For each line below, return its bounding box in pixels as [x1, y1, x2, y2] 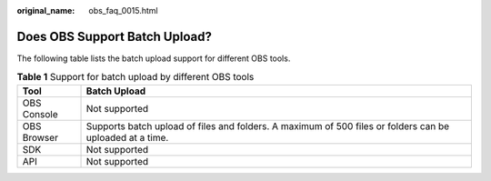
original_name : [16, 5, 75, 15]
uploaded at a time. [85, 131, 169, 144]
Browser [22, 131, 59, 144]
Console [22, 107, 58, 120]
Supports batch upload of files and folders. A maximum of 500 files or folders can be [85, 119, 450, 132]
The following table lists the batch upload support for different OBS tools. [16, 53, 291, 64]
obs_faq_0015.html [88, 5, 158, 15]
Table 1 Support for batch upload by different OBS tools [16, 71, 255, 84]
